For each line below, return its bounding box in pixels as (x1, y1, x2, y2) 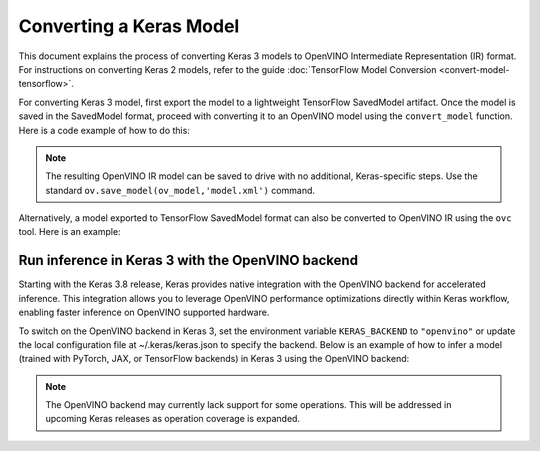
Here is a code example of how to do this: (18, 124, 190, 136)
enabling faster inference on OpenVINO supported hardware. (18, 306, 270, 319)
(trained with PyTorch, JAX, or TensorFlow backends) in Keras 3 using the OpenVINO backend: (18, 353, 410, 365)
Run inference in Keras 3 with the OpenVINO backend (18, 252, 359, 269)
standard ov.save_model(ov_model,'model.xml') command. (45, 184, 315, 196)
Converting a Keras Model (18, 15, 240, 37)
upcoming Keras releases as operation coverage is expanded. (45, 413, 300, 425)
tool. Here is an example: (18, 226, 121, 238)
